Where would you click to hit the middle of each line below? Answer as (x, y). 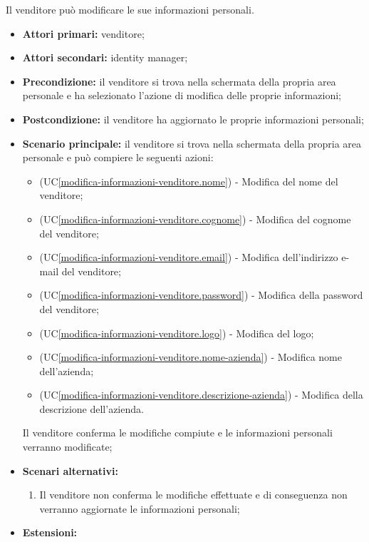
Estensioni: (50, 532)
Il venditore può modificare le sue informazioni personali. (130, 9)
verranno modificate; (67, 447)
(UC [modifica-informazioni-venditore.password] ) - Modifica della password (201, 295)
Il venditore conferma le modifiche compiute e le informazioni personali (177, 433)
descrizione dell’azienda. (92, 408)
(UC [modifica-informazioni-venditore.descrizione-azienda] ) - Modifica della (201, 395)
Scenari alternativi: (71, 470)
